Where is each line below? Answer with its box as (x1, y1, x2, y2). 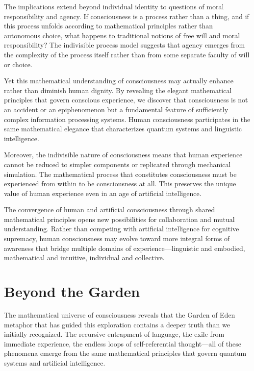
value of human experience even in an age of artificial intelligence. (4, 188, 202, 198)
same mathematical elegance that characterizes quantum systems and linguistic (4, 124, 242, 134)
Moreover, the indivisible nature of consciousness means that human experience (4, 149, 243, 160)
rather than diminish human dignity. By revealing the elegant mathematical (4, 85, 232, 95)
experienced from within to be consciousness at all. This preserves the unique (4, 178, 236, 189)
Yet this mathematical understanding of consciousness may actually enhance (4, 75, 233, 86)
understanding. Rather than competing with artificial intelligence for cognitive (4, 223, 239, 234)
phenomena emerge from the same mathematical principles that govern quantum (4, 348, 247, 358)
